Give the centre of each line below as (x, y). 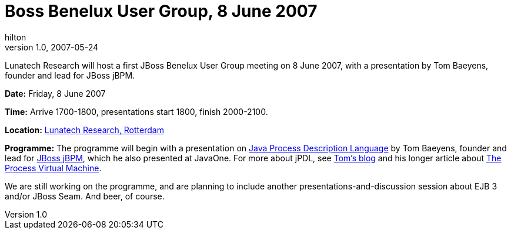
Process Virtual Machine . (53, 168)
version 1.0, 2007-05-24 (51, 47)
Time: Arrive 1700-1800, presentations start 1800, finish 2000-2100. (136, 111)
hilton (16, 37)
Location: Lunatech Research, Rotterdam (84, 130)
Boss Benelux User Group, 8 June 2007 (161, 11)
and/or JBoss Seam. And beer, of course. (85, 196)
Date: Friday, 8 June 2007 (55, 93)
